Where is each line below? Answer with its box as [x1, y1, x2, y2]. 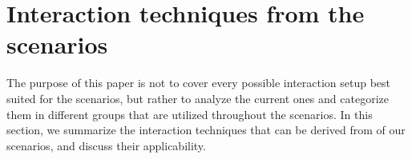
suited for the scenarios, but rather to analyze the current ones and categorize [6, 89, 389, 106]
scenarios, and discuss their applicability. [6, 137, 206, 153]
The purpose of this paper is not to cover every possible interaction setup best [6, 74, 391, 91]
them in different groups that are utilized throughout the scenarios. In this [6, 105, 373, 122]
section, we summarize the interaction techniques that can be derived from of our [6, 121, 406, 138]
